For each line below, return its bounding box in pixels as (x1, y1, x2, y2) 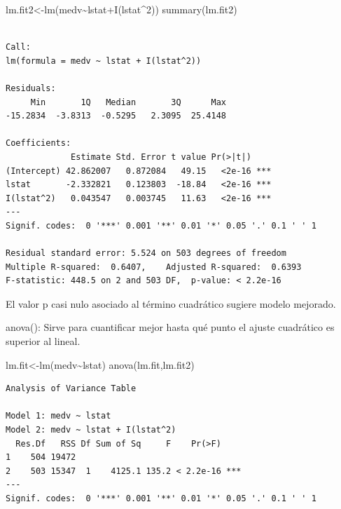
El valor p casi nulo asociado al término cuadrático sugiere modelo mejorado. (6, 296, 336, 311)
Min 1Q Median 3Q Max (30, 97, 226, 107)
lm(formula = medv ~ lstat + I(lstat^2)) (6, 55, 202, 66)
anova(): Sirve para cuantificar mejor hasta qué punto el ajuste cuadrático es (6, 320, 335, 334)
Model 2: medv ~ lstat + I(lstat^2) (6, 425, 176, 435)
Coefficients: (6, 138, 71, 149)
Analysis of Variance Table (6, 384, 137, 394)
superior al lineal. (6, 334, 81, 348)
